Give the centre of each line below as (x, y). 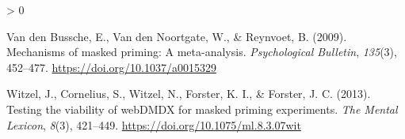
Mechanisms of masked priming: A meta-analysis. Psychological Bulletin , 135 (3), (202, 52)
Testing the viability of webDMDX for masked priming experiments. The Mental (202, 109)
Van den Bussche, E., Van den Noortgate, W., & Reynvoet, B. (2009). (177, 36)
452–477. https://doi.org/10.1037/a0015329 (111, 67)
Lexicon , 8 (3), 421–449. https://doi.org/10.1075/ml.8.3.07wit (154, 124)
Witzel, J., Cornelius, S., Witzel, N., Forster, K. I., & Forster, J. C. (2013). (189, 94)
